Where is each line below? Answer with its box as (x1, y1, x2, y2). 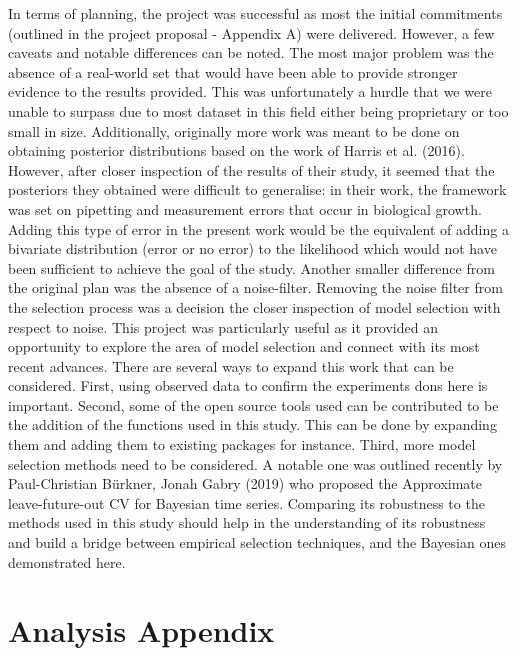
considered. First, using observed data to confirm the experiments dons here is (8, 375, 488, 396)
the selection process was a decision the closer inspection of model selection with (8, 296, 501, 317)
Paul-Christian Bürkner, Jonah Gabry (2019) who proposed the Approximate (8, 473, 483, 494)
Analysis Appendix (8, 610, 275, 651)
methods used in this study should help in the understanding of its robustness (8, 512, 486, 533)
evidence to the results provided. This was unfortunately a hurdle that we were (8, 81, 492, 102)
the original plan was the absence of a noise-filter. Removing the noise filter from (8, 277, 503, 298)
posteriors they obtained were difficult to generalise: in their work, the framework (8, 179, 507, 200)
